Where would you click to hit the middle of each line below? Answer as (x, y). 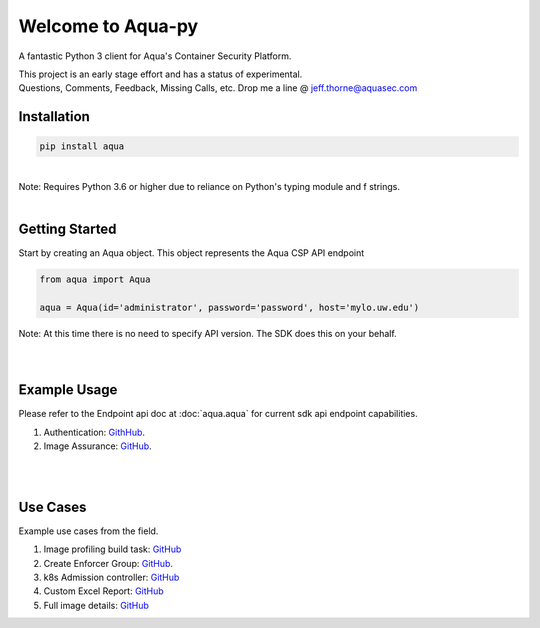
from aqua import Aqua (95, 279)
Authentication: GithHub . (94, 432)
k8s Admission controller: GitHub (111, 577)
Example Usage (68, 390)
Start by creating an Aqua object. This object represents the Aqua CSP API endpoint (191, 253)
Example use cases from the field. (88, 531)
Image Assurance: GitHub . (97, 446)
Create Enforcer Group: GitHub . (108, 563)
